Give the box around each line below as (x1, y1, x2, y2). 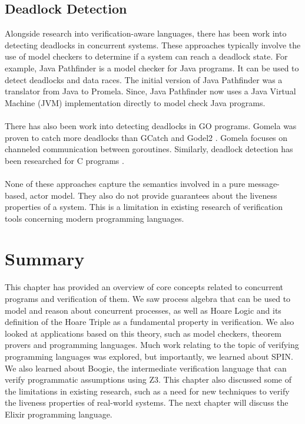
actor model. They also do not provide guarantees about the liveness (29, 189, 277, 201)
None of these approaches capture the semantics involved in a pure (5, 177, 246, 189)
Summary (5, 246, 85, 271)
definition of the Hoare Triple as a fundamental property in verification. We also (5, 315, 294, 328)
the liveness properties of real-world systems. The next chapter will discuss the (5, 396, 289, 409)
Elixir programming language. (5, 407, 112, 420)
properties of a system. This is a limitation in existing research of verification (5, 201, 283, 213)
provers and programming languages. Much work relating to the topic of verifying (5, 338, 299, 351)
